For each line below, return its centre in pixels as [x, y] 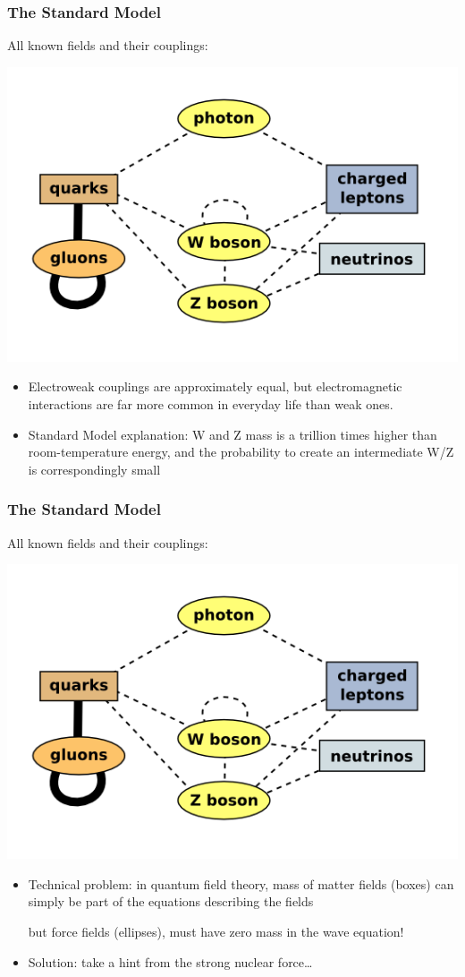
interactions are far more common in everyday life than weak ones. [211, 404]
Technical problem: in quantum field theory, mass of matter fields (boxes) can [241, 883]
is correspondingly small [94, 469]
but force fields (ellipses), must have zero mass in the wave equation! [216, 931]
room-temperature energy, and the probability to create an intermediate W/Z [241, 452]
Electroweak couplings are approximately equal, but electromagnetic [215, 386]
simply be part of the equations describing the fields [171, 901]
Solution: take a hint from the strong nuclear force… [170, 961]
